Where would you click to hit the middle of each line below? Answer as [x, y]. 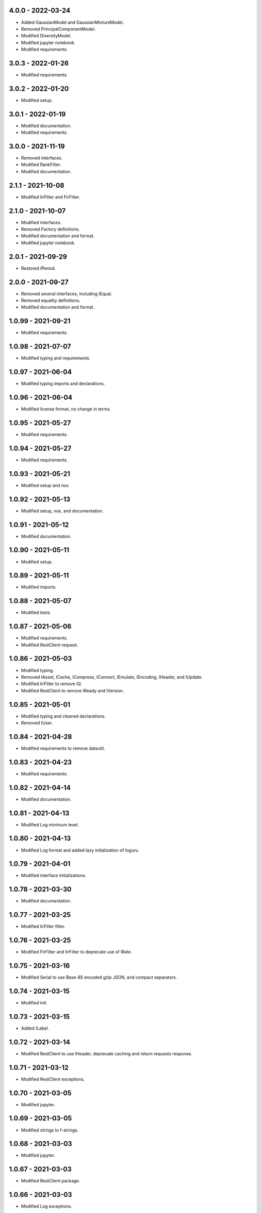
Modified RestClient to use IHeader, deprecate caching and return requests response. [107, 1053]
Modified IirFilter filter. [43, 926]
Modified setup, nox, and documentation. [62, 511]
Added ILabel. [35, 1028]
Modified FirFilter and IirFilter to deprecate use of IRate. [77, 952]
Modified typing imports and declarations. [63, 384]
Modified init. [34, 1002]
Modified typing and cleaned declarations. [64, 716]
